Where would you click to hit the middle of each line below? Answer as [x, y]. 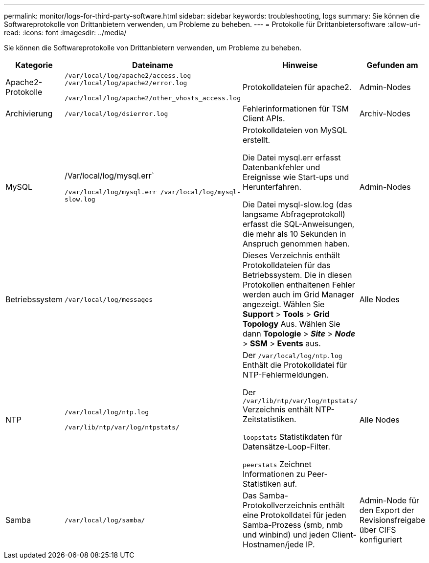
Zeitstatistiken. [270, 419]
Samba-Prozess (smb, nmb [293, 525]
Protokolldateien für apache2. [297, 87]
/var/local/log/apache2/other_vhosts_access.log [152, 98]
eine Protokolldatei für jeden [294, 515]
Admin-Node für [389, 500]
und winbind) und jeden [286, 535]
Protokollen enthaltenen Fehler [299, 285]
